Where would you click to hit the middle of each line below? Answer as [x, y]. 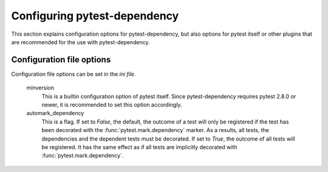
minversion [40, 88]
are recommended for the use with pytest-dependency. [80, 42]
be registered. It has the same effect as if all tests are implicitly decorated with [139, 147]
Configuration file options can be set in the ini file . [73, 74]
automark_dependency [55, 113]
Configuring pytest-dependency [95, 16]
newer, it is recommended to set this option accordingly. [112, 105]
